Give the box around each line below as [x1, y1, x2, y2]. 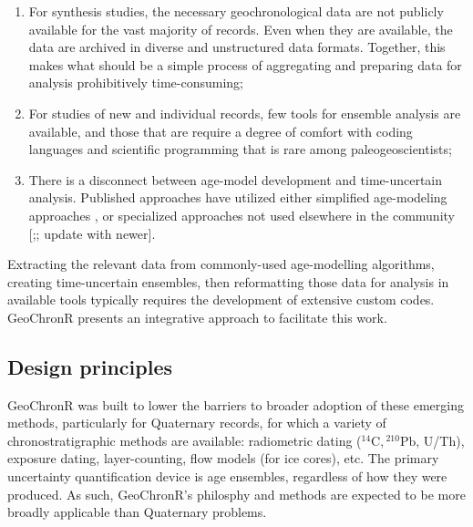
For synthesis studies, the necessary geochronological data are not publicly [28, 2, 444, 20]
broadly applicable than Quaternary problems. [7, 502, 267, 522]
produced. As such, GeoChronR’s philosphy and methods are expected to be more [7, 484, 466, 503]
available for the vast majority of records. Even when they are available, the [28, 19, 453, 38]
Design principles [7, 352, 172, 380]
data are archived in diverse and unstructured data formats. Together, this [28, 37, 446, 57]
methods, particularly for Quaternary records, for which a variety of [7, 413, 386, 432]
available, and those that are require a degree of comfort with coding [28, 121, 413, 140]
